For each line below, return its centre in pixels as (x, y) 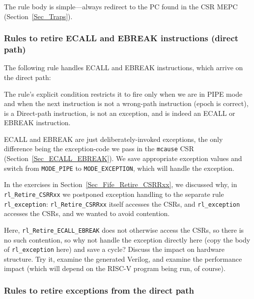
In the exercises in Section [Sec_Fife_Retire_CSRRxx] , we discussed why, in (121, 184)
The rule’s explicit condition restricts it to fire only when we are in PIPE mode (123, 94)
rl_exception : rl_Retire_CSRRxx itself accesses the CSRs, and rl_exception (122, 204)
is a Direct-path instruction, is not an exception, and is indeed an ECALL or (120, 113)
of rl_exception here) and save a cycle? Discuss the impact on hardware (114, 249)
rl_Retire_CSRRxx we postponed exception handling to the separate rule (114, 194)
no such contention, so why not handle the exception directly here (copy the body (127, 239)
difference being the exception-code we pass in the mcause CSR (99, 149)
